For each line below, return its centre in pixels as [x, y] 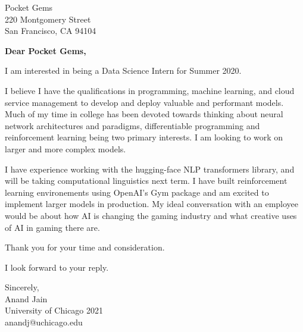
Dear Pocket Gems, [46, 50]
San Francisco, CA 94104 [51, 31]
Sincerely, [22, 287]
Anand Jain [26, 298]
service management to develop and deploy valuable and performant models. [144, 102]
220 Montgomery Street [48, 19]
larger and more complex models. [65, 148]
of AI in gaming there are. [52, 227]
